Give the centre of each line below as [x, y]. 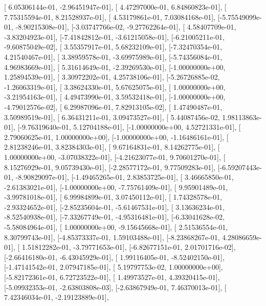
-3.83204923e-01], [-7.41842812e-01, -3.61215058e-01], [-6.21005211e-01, [114, 37]
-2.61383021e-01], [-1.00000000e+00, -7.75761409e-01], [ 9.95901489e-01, [116, 187]
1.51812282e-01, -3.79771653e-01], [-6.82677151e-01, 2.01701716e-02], [129, 247]
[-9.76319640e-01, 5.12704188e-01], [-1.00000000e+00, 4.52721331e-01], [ [129, 127]
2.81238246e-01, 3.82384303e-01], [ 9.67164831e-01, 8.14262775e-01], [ [112, 147]
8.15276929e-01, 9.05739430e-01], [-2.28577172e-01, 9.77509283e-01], [110, 167]
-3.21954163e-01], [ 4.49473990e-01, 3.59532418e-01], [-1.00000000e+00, [115, 97]
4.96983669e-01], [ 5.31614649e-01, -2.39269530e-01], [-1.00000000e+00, [115, 67]
